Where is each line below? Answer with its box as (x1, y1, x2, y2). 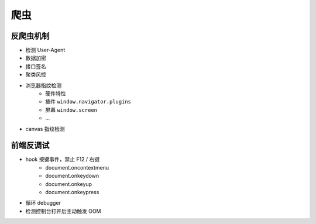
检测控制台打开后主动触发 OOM (25, 208, 101, 215)
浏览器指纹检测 (25, 82, 61, 89)
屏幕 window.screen (45, 106, 98, 113)
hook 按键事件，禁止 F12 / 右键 (25, 156, 100, 163)
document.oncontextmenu (45, 164, 109, 171)
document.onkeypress (45, 189, 99, 196)
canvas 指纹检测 (25, 125, 66, 132)
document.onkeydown (45, 173, 99, 180)
